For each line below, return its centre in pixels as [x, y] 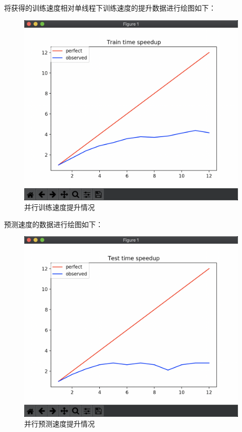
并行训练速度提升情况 [59, 207]
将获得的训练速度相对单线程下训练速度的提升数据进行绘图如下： [110, 8]
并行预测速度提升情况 [59, 424]
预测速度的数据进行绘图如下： [53, 224]
